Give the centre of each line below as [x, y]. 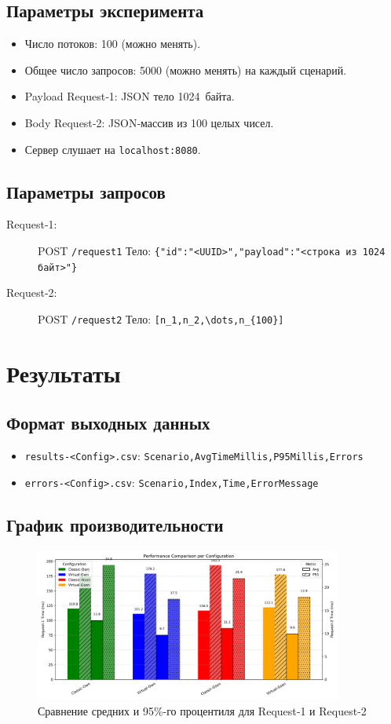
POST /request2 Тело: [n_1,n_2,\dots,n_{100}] [161, 318]
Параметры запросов [86, 191]
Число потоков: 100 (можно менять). [113, 44]
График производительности [115, 524]
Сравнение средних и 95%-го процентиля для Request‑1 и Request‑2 [202, 711]
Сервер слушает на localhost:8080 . [113, 149]
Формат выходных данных [108, 423]
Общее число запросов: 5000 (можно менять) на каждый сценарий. [186, 69]
